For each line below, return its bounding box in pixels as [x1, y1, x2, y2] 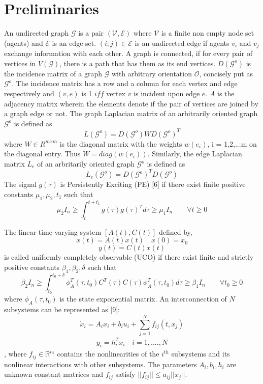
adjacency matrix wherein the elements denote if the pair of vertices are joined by [4, 98, 258, 108]
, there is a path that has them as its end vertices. [59, 58, 216, 68]
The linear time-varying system [4, 226, 102, 237]
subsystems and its [171, 348, 230, 359]
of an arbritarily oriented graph [37, 158, 135, 169]
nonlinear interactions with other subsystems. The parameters [4, 359, 197, 369]
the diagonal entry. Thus [4, 148, 81, 159]
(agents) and [4, 37, 43, 48]
